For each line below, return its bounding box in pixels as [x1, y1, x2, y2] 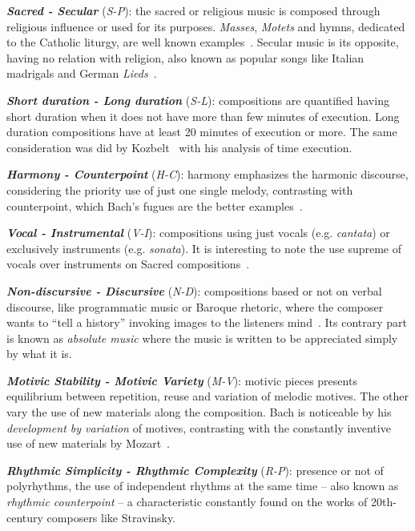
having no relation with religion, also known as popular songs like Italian [6, 49, 365, 66]
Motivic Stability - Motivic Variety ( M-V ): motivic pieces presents [6, 372, 357, 388]
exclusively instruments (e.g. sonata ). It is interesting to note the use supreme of [6, 239, 401, 256]
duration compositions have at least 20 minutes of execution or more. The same [6, 123, 397, 140]
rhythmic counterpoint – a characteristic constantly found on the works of [6, 493, 368, 510]
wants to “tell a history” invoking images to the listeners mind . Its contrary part [6, 314, 407, 331]
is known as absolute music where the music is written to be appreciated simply [6, 329, 398, 346]
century [6, 509, 43, 525]
